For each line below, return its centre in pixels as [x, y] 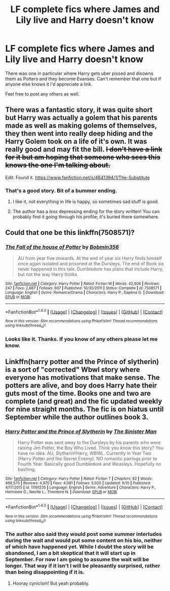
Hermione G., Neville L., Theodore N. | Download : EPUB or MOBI [61, 492]
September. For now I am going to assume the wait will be [77, 560]
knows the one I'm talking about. [58, 165]
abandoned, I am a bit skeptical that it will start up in [70, 553]
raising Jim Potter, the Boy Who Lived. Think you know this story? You [90, 448]
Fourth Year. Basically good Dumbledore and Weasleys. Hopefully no [89, 464]
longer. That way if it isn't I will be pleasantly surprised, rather [83, 566]
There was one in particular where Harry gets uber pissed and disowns [79, 73]
